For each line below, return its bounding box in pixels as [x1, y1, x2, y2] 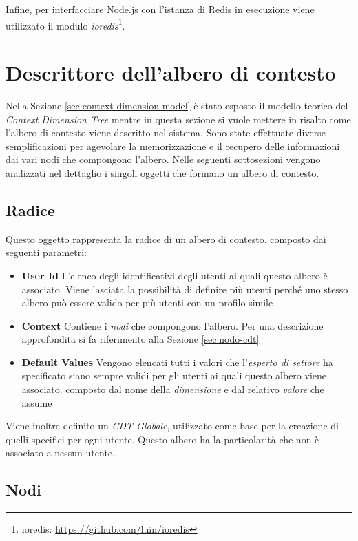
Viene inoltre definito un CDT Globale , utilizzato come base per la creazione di [6, 418, 339, 433]
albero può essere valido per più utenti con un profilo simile [21, 295, 273, 310]
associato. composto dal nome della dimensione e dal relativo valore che [21, 382, 324, 396]
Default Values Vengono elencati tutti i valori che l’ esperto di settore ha [21, 354, 333, 369]
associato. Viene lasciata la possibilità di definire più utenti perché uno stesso [21, 282, 348, 296]
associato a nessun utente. [6, 445, 115, 460]
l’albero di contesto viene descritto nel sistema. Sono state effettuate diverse [6, 125, 326, 140]
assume [21, 395, 52, 410]
